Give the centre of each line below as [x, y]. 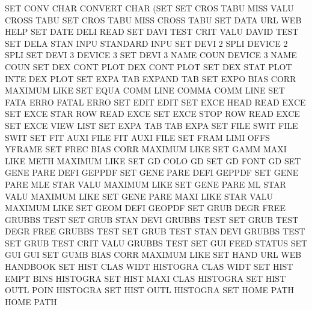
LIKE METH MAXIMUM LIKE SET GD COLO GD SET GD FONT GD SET [153, 160]
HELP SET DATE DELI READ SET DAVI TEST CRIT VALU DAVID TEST [152, 31]
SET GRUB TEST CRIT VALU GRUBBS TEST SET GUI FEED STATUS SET [156, 243]
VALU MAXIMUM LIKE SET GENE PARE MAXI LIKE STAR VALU [139, 196]
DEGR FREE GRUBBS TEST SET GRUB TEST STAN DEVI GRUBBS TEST [155, 231]
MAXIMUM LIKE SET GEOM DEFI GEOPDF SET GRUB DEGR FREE [145, 208]
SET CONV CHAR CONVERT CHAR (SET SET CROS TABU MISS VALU [149, 8]
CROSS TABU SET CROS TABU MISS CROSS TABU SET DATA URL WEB [153, 19]
